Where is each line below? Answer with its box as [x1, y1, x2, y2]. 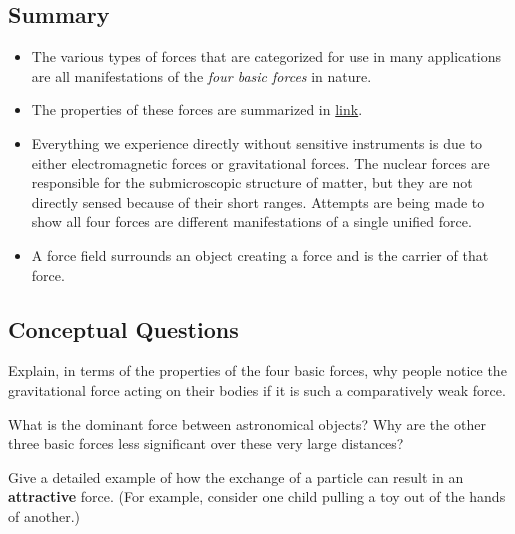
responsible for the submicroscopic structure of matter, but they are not [31, 172, 473, 193]
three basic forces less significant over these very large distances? [8, 433, 404, 454]
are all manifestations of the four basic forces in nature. [31, 65, 372, 86]
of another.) [8, 505, 81, 526]
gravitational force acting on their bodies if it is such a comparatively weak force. [8, 379, 506, 400]
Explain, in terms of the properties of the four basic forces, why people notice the [8, 360, 507, 381]
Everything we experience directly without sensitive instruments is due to [31, 132, 483, 153]
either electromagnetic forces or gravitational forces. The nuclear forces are [31, 152, 490, 173]
